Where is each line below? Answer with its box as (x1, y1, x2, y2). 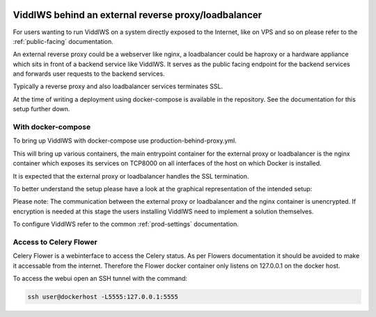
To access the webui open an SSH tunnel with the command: (13, 275, 188, 283)
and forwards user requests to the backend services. (13, 70, 165, 78)
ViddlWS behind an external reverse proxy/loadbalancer (13, 9, 263, 21)
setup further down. (13, 105, 70, 113)
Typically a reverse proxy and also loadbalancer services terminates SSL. (13, 82, 223, 90)
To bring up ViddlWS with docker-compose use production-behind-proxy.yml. (13, 136, 237, 145)
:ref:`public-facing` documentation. (13, 37, 114, 45)
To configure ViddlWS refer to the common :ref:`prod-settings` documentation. (13, 220, 240, 229)
